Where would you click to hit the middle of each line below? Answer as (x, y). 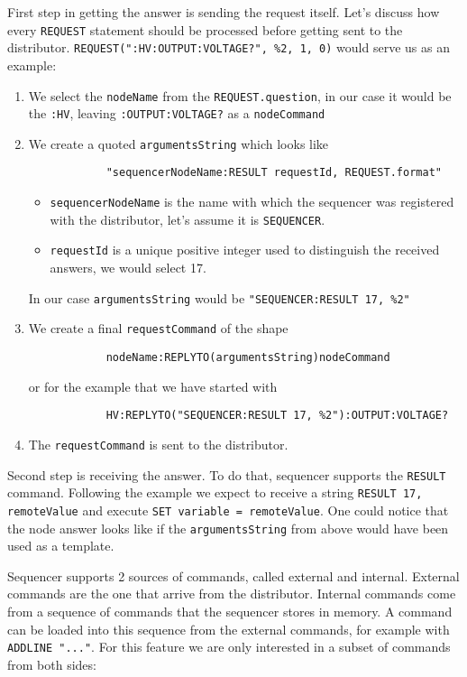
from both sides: (52, 664)
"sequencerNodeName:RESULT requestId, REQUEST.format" (274, 173)
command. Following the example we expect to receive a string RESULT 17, (215, 492)
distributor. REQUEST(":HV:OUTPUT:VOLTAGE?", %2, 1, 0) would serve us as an (229, 47)
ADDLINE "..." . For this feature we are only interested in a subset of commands (229, 647)
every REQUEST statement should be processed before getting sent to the (205, 29)
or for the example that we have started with (153, 386)
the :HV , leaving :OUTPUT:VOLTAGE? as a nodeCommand (177, 113)
